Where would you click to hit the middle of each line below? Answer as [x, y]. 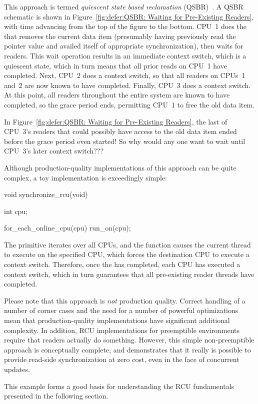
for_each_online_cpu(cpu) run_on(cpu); [67, 228]
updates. [17, 369]
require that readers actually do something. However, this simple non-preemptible [129, 340]
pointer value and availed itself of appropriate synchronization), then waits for [124, 46]
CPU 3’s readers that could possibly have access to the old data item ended [120, 131]
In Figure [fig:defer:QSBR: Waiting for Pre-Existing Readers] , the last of [116, 121]
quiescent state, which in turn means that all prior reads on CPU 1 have [115, 65]
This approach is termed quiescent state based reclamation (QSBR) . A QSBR [124, 6]
